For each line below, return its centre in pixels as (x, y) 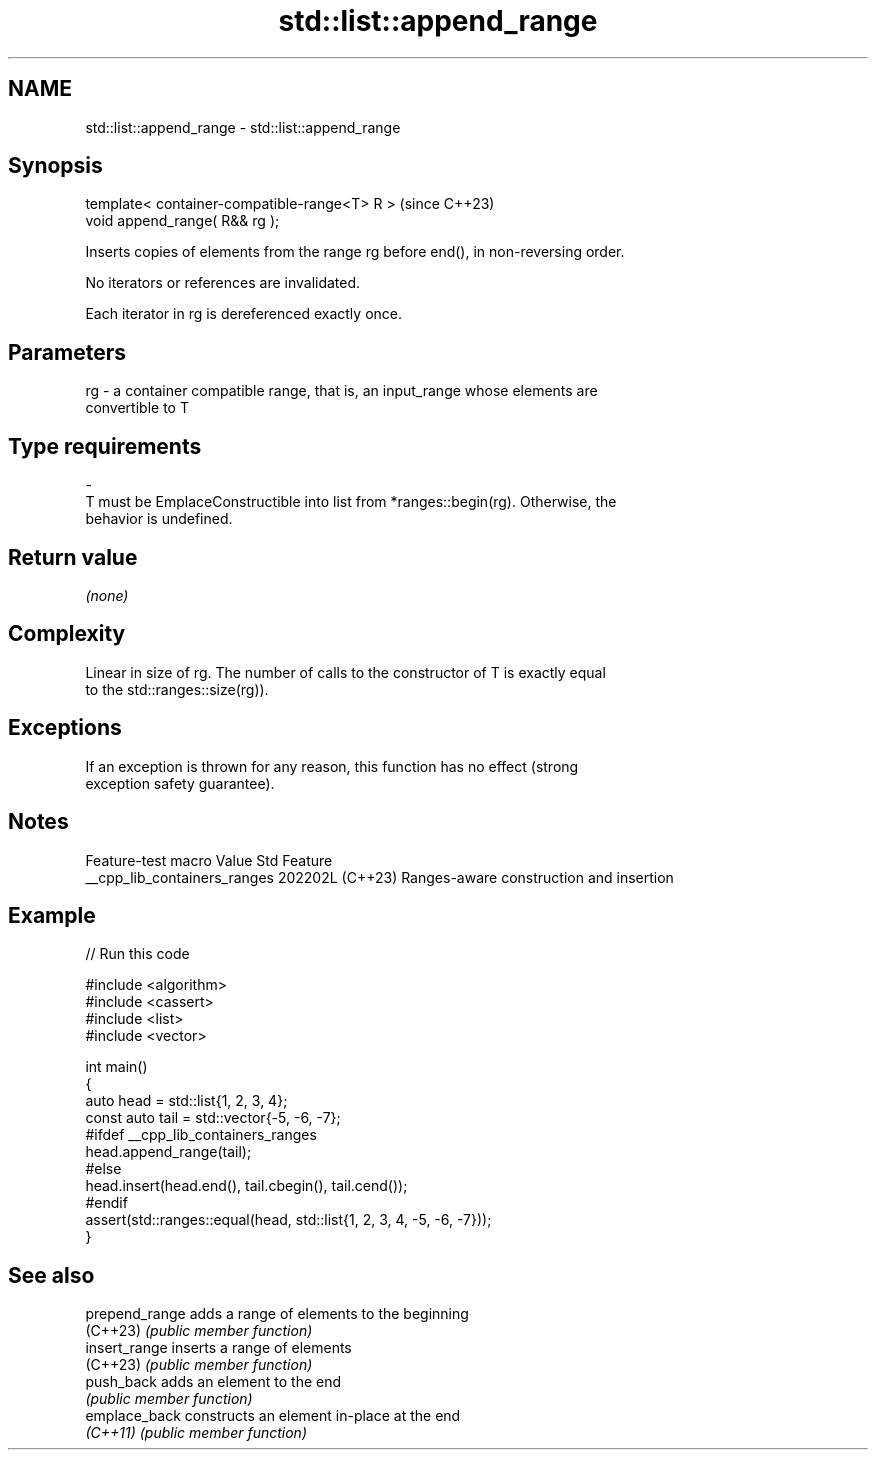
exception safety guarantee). (180, 783)
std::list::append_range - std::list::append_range (243, 127)
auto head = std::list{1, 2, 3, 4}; (186, 1101)
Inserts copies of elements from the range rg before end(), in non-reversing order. (355, 252)
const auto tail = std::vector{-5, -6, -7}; (213, 1118)
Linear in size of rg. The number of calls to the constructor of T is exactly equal (345, 672)
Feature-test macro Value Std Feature (209, 860)
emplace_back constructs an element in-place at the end (273, 1416)
